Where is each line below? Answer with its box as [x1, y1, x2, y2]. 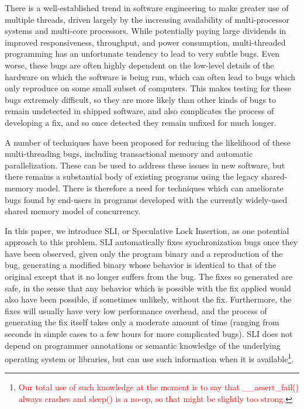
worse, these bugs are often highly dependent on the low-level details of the [5, 59, 274, 71]
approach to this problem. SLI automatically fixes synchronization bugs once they [5, 236, 298, 248]
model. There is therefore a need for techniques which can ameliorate [36, 181, 284, 194]
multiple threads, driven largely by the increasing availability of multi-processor [5, 13, 290, 25]
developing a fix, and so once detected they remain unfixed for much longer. [5, 116, 277, 128]
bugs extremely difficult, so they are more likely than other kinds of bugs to [5, 93, 277, 105]
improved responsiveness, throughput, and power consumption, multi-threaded [5, 36, 286, 48]
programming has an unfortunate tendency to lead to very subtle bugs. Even [5, 47, 280, 60]
